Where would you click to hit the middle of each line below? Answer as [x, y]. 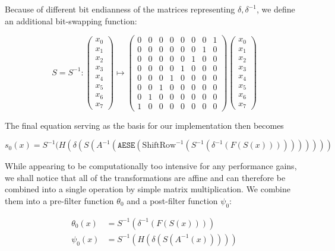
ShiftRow [159, 146]
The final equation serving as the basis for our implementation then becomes [144, 125]
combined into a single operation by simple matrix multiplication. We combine [148, 189]
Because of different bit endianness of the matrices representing [120, 9]
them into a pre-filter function [59, 200]
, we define [276, 9]
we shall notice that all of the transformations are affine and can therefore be [145, 177]
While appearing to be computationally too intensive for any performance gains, [151, 166]
